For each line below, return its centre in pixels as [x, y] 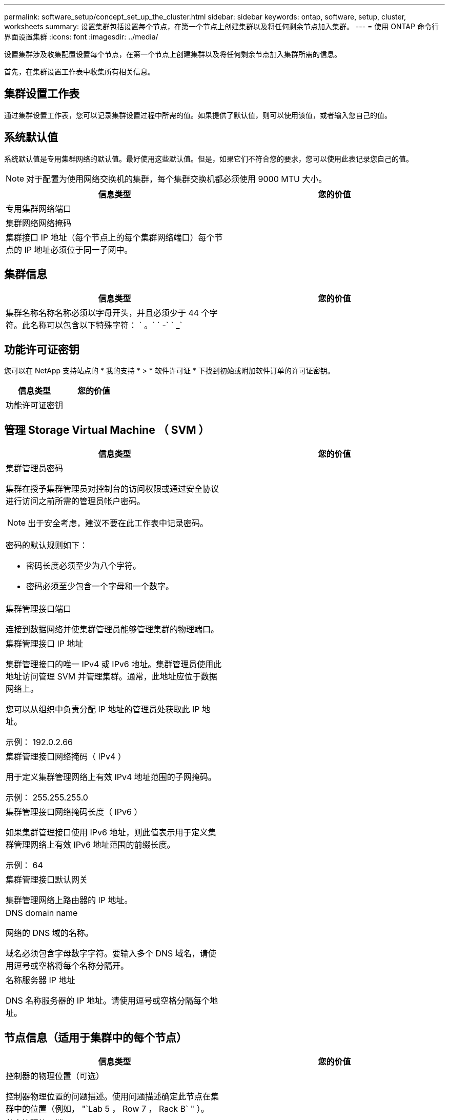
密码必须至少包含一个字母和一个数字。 [100, 586]
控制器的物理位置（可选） [55, 1076]
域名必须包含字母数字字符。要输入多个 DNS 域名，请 [107, 954]
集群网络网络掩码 [39, 223]
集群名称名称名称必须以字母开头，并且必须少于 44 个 [108, 313]
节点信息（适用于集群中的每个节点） [96, 1037]
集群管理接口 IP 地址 [45, 644]
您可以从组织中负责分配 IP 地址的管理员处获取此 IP [103, 709]
